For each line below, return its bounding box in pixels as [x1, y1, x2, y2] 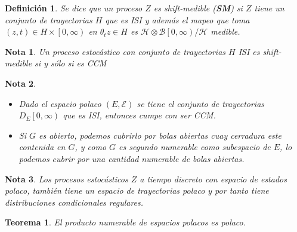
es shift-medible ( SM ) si [153, 2, 243, 14]
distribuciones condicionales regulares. [5, 196, 144, 208]
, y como [75, 141, 107, 153]
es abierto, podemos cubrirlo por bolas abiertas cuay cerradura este [39, 129, 281, 141]
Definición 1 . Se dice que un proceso [5, 2, 143, 14]
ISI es [238, 45, 260, 57]
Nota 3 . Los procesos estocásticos [5, 172, 128, 185]
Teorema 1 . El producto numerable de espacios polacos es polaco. [5, 216, 246, 228]
